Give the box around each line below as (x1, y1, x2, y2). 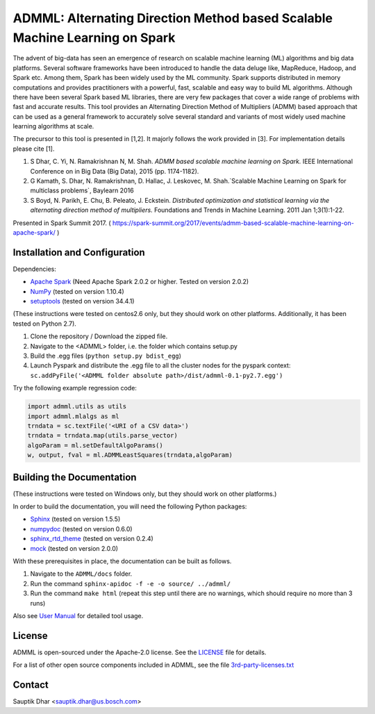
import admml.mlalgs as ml (27, 412, 119, 420)
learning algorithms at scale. (12, 122, 94, 131)
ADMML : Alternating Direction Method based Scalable (12, 10, 333, 26)
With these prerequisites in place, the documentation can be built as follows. (12, 556, 232, 565)
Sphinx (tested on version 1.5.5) (30, 515, 121, 524)
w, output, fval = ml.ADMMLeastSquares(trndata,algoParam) (27, 451, 233, 459)
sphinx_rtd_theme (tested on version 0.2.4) (30, 535, 154, 543)
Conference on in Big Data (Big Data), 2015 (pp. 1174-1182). (30, 167, 199, 175)
